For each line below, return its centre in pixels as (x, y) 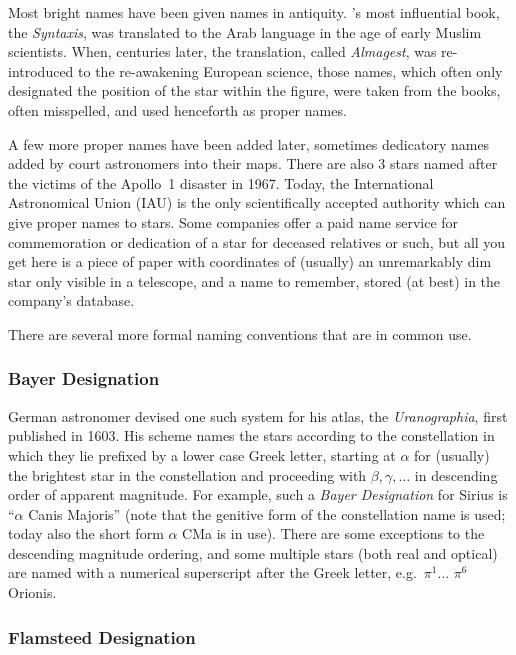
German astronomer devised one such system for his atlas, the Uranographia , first (258, 415)
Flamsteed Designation (102, 636)
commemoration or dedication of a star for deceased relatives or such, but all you (257, 241)
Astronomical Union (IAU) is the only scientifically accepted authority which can (257, 202)
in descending (456, 474)
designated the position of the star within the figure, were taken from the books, (254, 90)
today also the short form (86, 533)
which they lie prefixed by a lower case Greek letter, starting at (202, 454)
